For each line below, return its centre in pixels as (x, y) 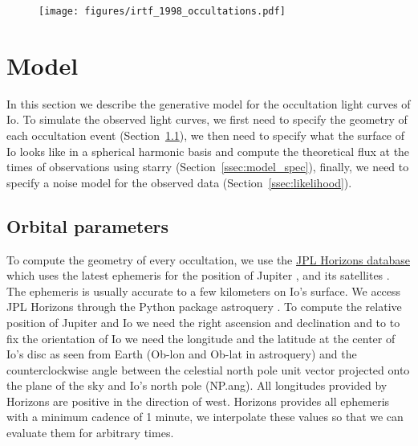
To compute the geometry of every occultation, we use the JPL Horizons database (208, 259)
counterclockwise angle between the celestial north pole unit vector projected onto (208, 369)
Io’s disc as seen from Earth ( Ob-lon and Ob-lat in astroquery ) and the (182, 354)
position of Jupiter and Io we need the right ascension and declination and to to (203, 322)
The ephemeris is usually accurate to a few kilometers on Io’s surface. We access (204, 291)
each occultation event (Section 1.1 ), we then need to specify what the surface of (206, 135)
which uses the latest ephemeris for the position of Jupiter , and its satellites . (198, 275)
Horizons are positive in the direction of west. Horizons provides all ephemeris (198, 401)
